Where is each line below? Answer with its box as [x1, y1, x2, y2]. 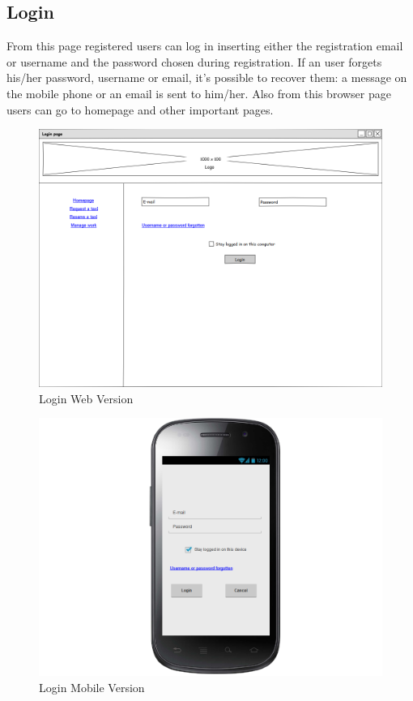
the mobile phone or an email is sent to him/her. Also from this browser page [6, 84, 391, 101]
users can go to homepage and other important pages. [6, 101, 274, 118]
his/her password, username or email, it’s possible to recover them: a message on [6, 69, 407, 86]
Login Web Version [39, 389, 134, 406]
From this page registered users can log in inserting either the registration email [6, 37, 403, 54]
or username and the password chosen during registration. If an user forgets [6, 53, 382, 70]
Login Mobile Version [39, 678, 145, 695]
